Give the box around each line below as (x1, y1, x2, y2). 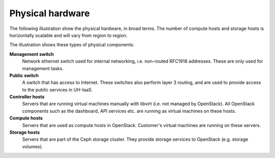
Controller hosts (9, 94, 45, 100)
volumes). (22, 143, 43, 149)
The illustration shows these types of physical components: (9, 42, 134, 48)
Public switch (9, 72, 39, 78)
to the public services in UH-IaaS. (22, 86, 93, 92)
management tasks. (22, 65, 64, 71)
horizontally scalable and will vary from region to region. (9, 32, 127, 38)
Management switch (9, 51, 54, 57)
